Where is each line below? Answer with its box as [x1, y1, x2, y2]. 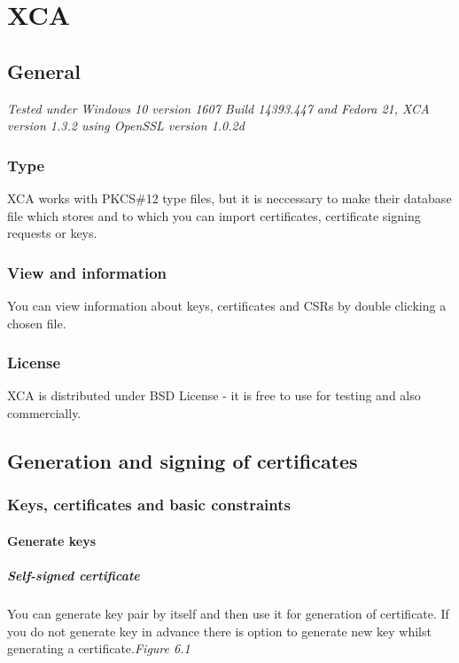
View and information [7, 261, 167, 283]
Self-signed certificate [7, 565, 140, 584]
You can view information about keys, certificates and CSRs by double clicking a [7, 296, 447, 314]
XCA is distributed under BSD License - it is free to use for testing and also [7, 386, 421, 405]
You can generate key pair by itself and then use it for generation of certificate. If [7, 604, 449, 622]
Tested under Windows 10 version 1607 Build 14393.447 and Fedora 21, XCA [7, 99, 430, 117]
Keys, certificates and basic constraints [7, 493, 291, 516]
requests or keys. [7, 224, 97, 242]
